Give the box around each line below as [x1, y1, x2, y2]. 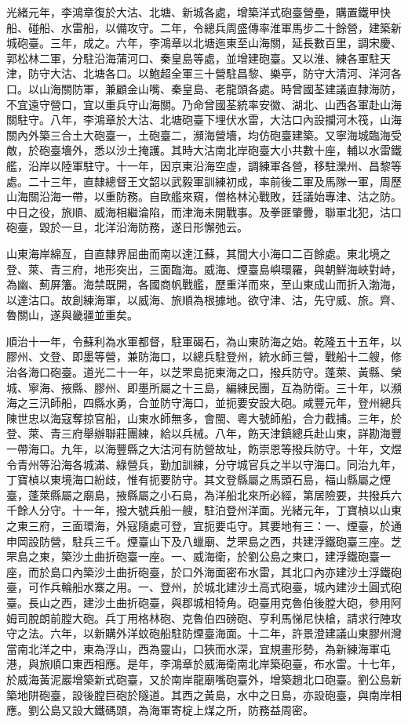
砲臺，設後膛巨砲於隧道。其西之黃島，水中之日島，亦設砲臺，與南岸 [38, 686, 391, 703]
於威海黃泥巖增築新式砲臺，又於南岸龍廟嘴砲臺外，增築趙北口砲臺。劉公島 [6, 670, 391, 687]
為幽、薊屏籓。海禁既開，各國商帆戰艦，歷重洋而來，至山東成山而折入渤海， [6, 276, 402, 292]
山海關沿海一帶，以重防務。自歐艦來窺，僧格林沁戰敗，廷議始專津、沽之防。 [6, 188, 402, 205]
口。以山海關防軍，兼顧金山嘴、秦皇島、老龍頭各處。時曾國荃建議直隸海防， [6, 80, 402, 96]
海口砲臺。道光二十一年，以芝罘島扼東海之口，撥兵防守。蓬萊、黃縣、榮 [27, 364, 402, 380]
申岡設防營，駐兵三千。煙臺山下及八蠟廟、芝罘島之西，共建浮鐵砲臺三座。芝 [6, 532, 402, 549]
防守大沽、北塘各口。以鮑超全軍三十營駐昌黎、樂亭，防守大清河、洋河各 [27, 65, 402, 82]
